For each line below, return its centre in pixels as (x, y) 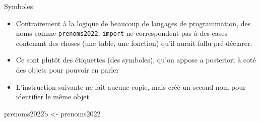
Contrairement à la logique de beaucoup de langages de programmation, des (133, 23)
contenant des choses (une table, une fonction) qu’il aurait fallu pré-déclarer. (134, 43)
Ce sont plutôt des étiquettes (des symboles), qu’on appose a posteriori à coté (136, 60)
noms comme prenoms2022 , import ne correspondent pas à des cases (122, 33)
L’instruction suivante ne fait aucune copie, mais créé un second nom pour (131, 86)
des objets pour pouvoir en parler (67, 70)
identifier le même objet (52, 97)
